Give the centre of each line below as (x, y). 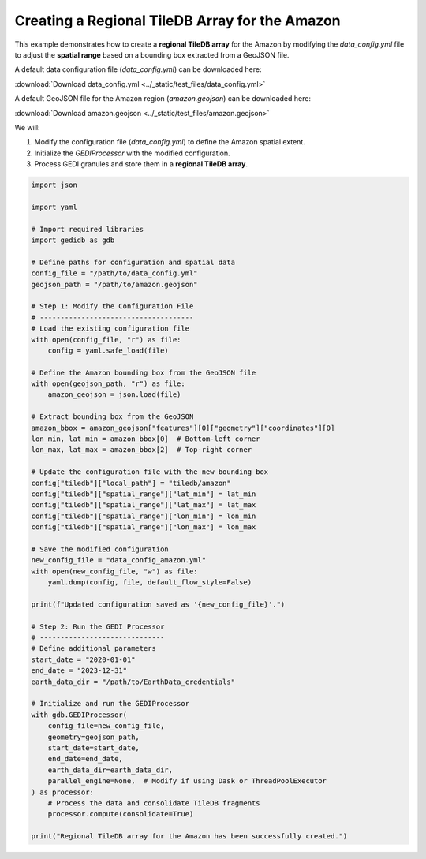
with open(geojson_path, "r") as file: (108, 384)
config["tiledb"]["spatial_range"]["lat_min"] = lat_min (144, 494)
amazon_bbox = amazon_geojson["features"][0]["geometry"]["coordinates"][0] (183, 428)
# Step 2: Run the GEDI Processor (98, 626)
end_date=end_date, (86, 759)
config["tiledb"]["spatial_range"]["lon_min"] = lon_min (144, 516)
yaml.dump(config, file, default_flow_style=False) (150, 583)
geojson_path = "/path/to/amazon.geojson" (114, 284)
